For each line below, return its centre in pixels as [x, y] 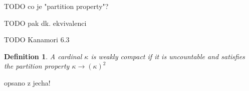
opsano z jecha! [27, 82]
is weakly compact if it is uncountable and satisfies [168, 56]
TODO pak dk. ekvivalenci [45, 23]
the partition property [37, 66]
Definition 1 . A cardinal [43, 56]
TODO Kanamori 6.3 [37, 40]
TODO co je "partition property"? [56, 6]
